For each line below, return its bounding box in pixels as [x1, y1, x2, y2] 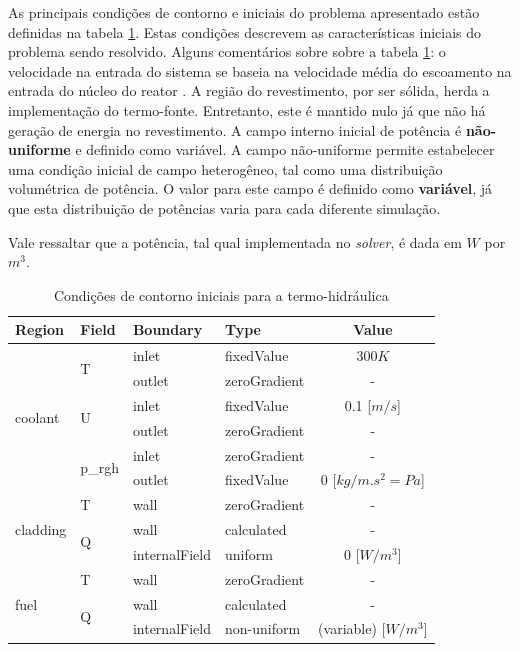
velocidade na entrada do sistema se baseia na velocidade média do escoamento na [8, 60, 512, 81]
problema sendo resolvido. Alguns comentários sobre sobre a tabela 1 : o [8, 41, 446, 62]
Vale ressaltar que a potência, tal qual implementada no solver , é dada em [8, 231, 462, 252]
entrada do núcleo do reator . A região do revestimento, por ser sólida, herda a [8, 80, 490, 101]
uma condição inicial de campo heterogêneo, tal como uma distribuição [8, 158, 443, 179]
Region [15, 319, 64, 340]
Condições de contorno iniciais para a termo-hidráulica [53, 284, 389, 305]
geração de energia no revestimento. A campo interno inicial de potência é [8, 119, 462, 140]
